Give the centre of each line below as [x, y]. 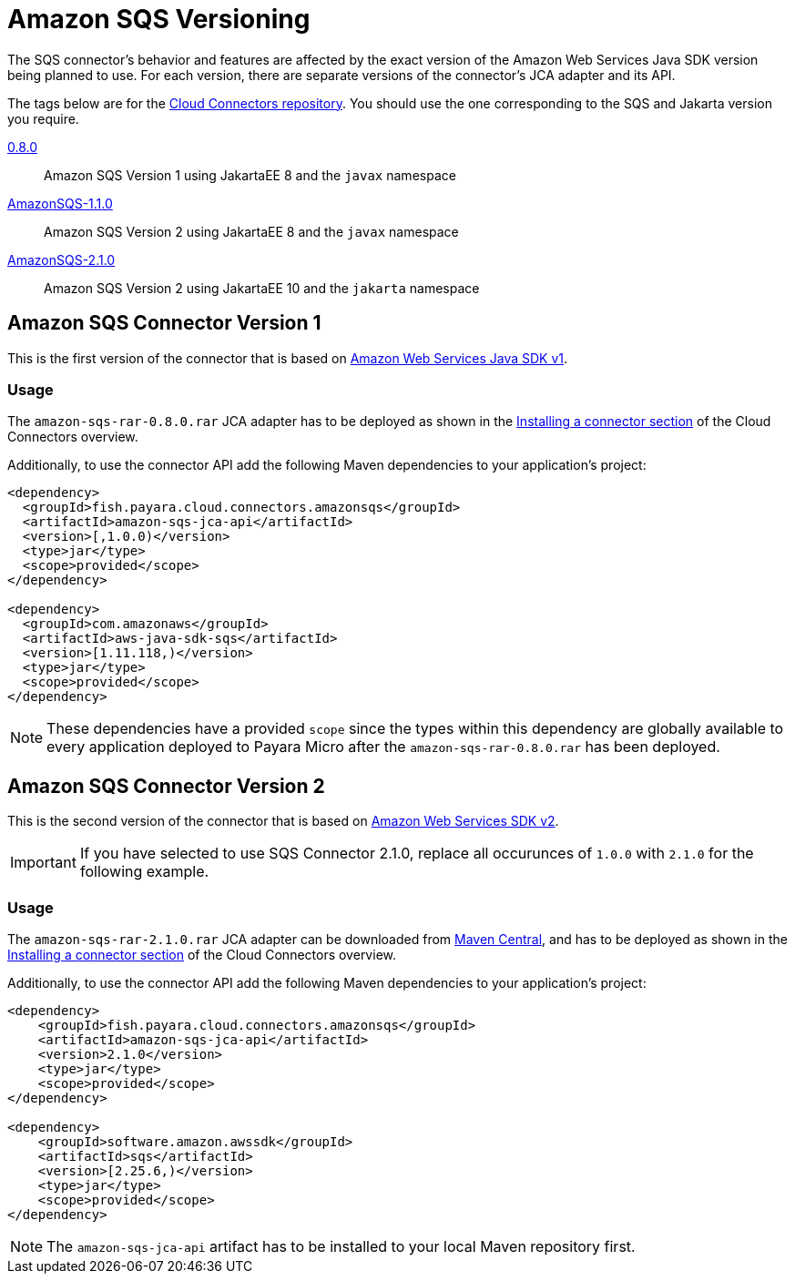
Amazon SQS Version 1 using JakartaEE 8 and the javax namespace [250, 175]
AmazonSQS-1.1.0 [60, 203]
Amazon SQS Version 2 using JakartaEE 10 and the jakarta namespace [262, 288]
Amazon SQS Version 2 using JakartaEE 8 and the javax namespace [251, 231]
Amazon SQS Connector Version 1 [164, 323]
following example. [144, 872]
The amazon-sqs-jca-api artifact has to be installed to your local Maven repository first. [341, 1246]
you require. [43, 118]
